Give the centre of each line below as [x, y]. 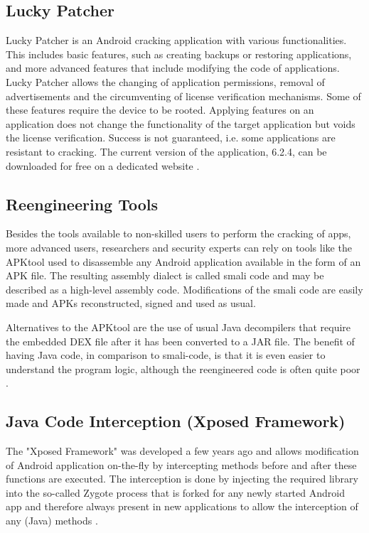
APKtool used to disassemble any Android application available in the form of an [183, 261]
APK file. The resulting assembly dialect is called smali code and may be [165, 275]
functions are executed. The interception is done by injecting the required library [182, 479]
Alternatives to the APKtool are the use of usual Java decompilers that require [178, 327]
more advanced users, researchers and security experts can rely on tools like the [179, 247]
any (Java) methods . [52, 521]
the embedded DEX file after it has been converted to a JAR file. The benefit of [180, 341]
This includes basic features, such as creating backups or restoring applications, [179, 54]
